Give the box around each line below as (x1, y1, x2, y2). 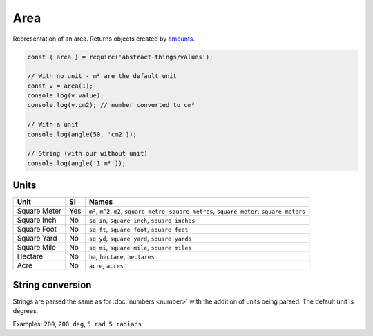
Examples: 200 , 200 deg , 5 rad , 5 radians (12, 319, 142, 328)
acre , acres (88, 261, 124, 270)
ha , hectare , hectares (88, 252, 155, 261)
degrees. (12, 307, 39, 315)
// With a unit (27, 121, 79, 129)
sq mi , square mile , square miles (88, 243, 192, 252)
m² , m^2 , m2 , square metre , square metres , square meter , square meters (88, 206, 306, 216)
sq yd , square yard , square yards (88, 234, 192, 243)
